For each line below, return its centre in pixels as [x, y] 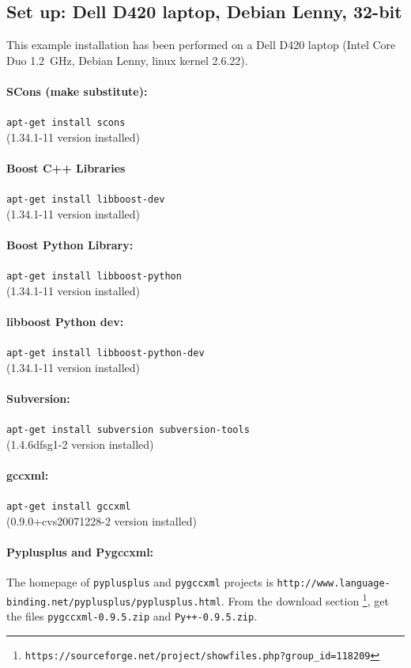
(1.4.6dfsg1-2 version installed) [80, 444]
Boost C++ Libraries [66, 168]
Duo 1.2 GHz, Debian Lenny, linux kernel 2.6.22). [127, 60]
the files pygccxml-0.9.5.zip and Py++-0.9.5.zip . [132, 616]
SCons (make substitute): [77, 91]
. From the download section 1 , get [305, 600]
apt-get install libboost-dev [86, 200]
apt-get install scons [66, 123]
